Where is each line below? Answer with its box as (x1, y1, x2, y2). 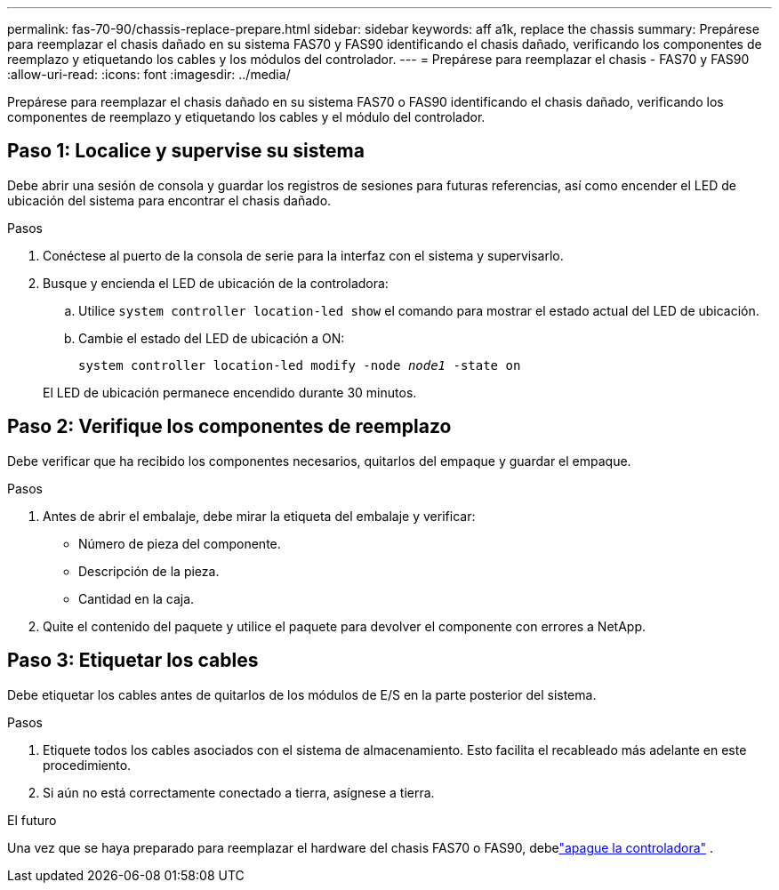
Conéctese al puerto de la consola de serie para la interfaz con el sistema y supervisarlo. (43, 247, 564, 263)
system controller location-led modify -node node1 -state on (78, 357, 521, 373)
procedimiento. (43, 757, 132, 773)
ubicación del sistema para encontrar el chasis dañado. (7, 192, 332, 208)
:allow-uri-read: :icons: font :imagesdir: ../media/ (7, 67, 291, 82)
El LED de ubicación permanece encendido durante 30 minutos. (43, 384, 417, 400)
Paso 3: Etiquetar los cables (7, 649, 259, 672)
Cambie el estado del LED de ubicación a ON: (78, 330, 345, 346)
